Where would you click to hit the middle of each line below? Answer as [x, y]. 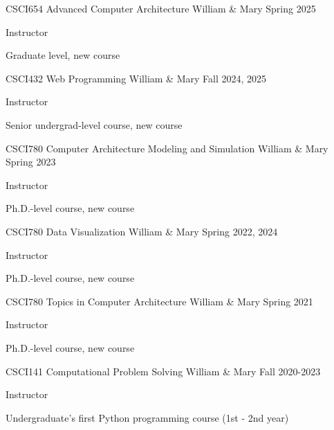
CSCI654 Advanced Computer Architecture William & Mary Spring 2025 [161, 8]
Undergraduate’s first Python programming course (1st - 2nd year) [147, 417]
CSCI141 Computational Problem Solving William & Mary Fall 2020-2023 [163, 371]
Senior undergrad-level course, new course [94, 124]
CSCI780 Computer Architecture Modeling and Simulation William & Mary [167, 148]
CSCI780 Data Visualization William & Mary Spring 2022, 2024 [142, 231]
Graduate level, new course [63, 55]
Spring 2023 [31, 162]
